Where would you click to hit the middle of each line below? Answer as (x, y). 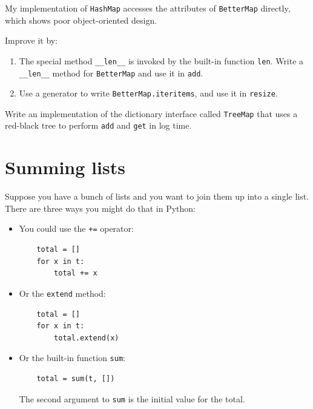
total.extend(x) (87, 338)
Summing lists (65, 167)
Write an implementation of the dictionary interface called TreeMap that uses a (151, 113)
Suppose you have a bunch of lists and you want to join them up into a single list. (157, 196)
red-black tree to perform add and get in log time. (98, 125)
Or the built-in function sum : (72, 358)
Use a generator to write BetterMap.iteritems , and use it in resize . (148, 93)
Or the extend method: (62, 293)
